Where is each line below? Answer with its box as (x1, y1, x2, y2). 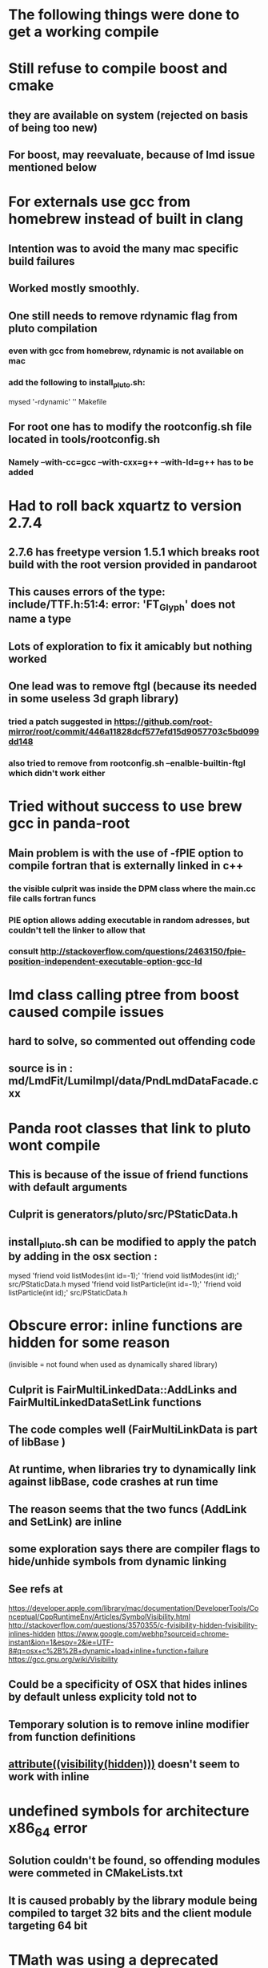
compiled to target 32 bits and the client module (8, 1906, 252, 1920)
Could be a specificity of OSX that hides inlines (8, 1677, 248, 1691)
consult (8, 945, 38, 957)
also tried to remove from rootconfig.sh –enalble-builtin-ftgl (8, 758, 246, 769)
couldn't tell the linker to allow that (8, 925, 146, 936)
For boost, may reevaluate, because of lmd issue (8, 148, 255, 162)
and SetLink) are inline (8, 1515, 122, 1528)
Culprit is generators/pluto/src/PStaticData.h (8, 1208, 238, 1222)
